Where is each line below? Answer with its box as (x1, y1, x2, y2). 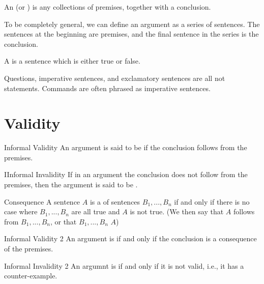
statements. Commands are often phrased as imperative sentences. (4, 82, 211, 93)
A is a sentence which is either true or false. (4, 55, 140, 66)
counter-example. (4, 270, 57, 281)
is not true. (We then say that (130, 206, 224, 217)
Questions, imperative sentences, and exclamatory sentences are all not (4, 72, 225, 83)
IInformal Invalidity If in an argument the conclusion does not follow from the (4, 169, 248, 180)
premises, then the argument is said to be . (4, 179, 138, 190)
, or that (50, 216, 77, 226)
